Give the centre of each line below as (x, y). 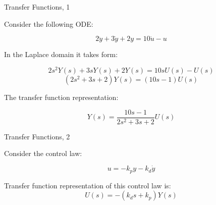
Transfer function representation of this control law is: (88, 185)
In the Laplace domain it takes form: (61, 54)
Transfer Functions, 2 (37, 136)
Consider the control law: (43, 153)
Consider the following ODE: (49, 23)
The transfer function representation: (61, 97)
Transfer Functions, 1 (37, 7)
